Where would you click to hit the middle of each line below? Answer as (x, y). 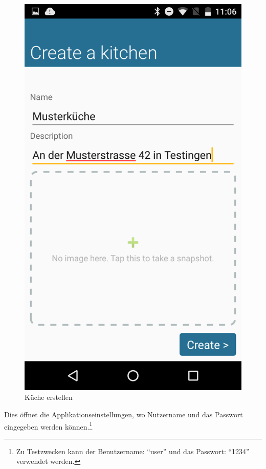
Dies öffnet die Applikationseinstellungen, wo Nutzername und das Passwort (124, 414)
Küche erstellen (49, 397)
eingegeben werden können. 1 (48, 425)
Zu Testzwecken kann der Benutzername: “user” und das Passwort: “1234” (133, 451)
